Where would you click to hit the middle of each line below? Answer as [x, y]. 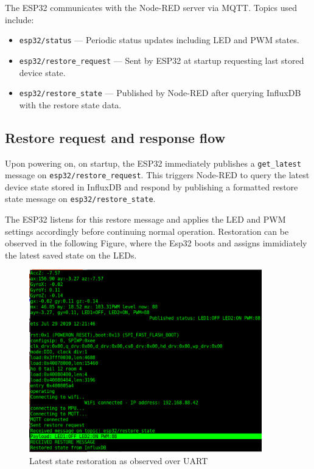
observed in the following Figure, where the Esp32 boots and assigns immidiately [156, 243]
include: [19, 19]
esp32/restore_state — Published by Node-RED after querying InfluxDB [160, 93]
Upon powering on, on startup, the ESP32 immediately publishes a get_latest [153, 163]
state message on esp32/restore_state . [80, 199]
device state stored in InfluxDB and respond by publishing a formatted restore [152, 186]
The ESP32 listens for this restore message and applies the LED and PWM [145, 219]
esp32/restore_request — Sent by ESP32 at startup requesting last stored [162, 60]
